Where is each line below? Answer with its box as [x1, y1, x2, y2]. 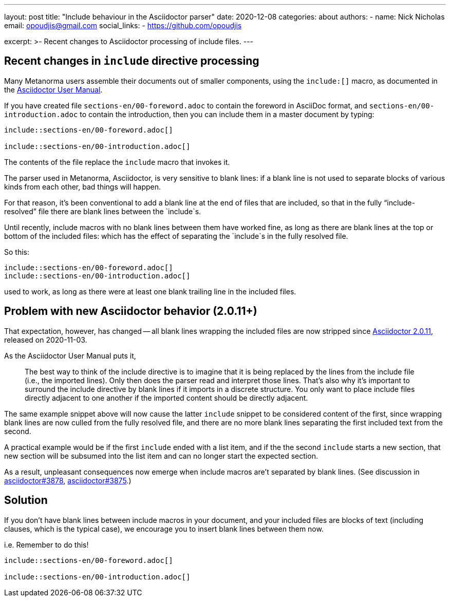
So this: [4, 247, 29, 256]
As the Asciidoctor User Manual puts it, [4, 351, 136, 360]
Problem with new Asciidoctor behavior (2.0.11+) [4, 305, 257, 318]
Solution [4, 494, 48, 507]
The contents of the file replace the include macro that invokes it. [4, 157, 230, 166]
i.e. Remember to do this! [4, 540, 89, 549]
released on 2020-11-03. [4, 335, 87, 344]
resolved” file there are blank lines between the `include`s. [4, 206, 201, 216]
